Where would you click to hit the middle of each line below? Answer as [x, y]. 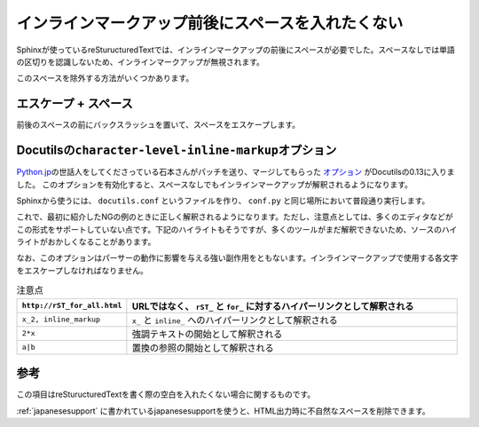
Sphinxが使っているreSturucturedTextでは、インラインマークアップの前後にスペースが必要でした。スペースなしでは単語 [236, 50]
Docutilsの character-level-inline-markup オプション [177, 150]
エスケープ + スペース [75, 103]
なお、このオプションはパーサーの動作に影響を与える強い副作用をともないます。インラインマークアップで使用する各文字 [237, 258]
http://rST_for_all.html [72, 306]
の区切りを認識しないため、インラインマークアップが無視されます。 [141, 61]
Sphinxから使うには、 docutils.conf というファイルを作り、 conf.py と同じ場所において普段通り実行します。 [223, 201]
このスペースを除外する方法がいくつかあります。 [105, 78]
